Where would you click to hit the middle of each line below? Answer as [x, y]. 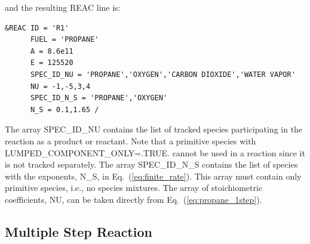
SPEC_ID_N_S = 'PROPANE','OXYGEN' [99, 98]
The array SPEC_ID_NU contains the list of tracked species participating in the [154, 129]
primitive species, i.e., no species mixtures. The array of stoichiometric [134, 188]
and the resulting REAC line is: [63, 7]
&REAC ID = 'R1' [37, 28]
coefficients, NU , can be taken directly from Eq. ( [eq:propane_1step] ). [133, 199]
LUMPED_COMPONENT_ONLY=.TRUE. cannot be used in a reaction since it [155, 152]
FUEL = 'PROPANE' [65, 40]
